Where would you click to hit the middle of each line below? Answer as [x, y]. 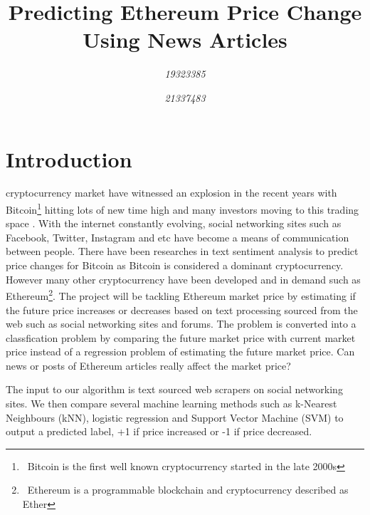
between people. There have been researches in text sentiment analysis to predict [182, 251]
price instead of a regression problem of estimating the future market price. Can [180, 352]
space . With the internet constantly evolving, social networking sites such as [174, 223]
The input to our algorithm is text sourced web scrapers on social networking [174, 389]
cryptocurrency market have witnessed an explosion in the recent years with [171, 193]
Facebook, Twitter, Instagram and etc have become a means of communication [178, 237]
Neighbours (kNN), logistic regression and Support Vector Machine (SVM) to [175, 417]
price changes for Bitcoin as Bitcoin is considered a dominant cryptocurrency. [175, 265]
